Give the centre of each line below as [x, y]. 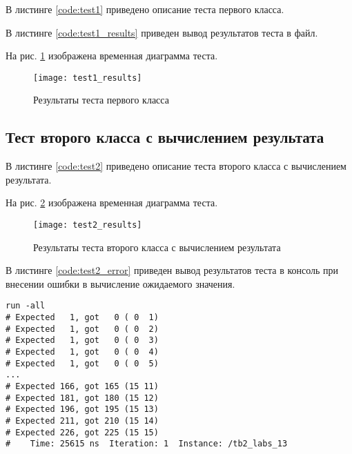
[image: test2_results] [88, 225]
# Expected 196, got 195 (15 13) [82, 409]
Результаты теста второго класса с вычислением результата [157, 247]
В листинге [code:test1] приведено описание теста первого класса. [145, 9]
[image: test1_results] [88, 78]
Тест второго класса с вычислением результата [165, 137]
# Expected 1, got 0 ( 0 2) [82, 329]
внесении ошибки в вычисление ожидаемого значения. [120, 283]
